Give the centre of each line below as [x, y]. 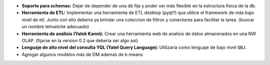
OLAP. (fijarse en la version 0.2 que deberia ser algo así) [80, 40]
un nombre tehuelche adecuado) [55, 27]
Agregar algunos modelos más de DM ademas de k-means [82, 54]
